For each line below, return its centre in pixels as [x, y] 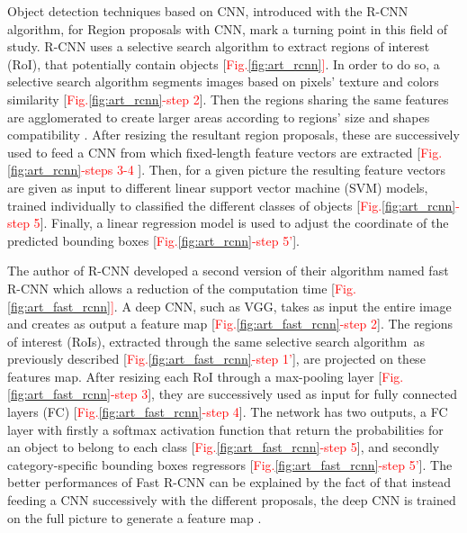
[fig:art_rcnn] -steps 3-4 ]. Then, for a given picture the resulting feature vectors [227, 170]
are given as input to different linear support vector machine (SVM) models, [218, 187]
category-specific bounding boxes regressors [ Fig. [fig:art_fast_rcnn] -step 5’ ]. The [230, 464]
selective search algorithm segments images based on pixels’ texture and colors [223, 81]
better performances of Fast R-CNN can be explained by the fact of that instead [229, 482]
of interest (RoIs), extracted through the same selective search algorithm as [216, 341]
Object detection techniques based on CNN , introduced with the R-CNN [208, 11]
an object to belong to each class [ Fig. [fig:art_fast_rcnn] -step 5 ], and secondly [224, 447]
